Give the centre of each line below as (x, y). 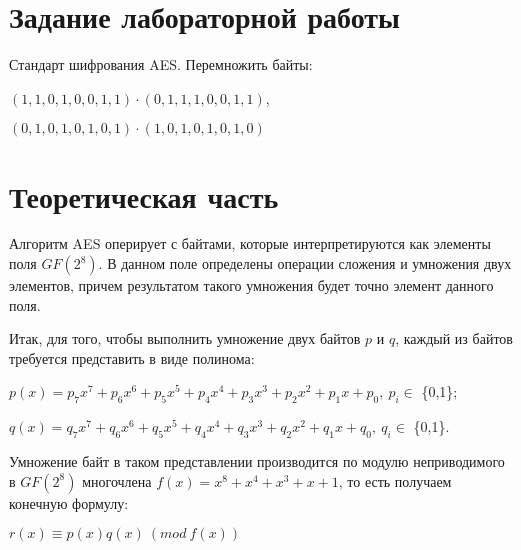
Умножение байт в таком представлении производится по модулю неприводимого (257, 461)
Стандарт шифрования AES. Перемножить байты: (161, 64)
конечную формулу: (69, 502)
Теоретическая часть (144, 195)
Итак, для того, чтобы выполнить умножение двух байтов (185, 338)
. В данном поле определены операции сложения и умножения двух (305, 263)
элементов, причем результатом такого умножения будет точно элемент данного (251, 285)
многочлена (117, 480)
